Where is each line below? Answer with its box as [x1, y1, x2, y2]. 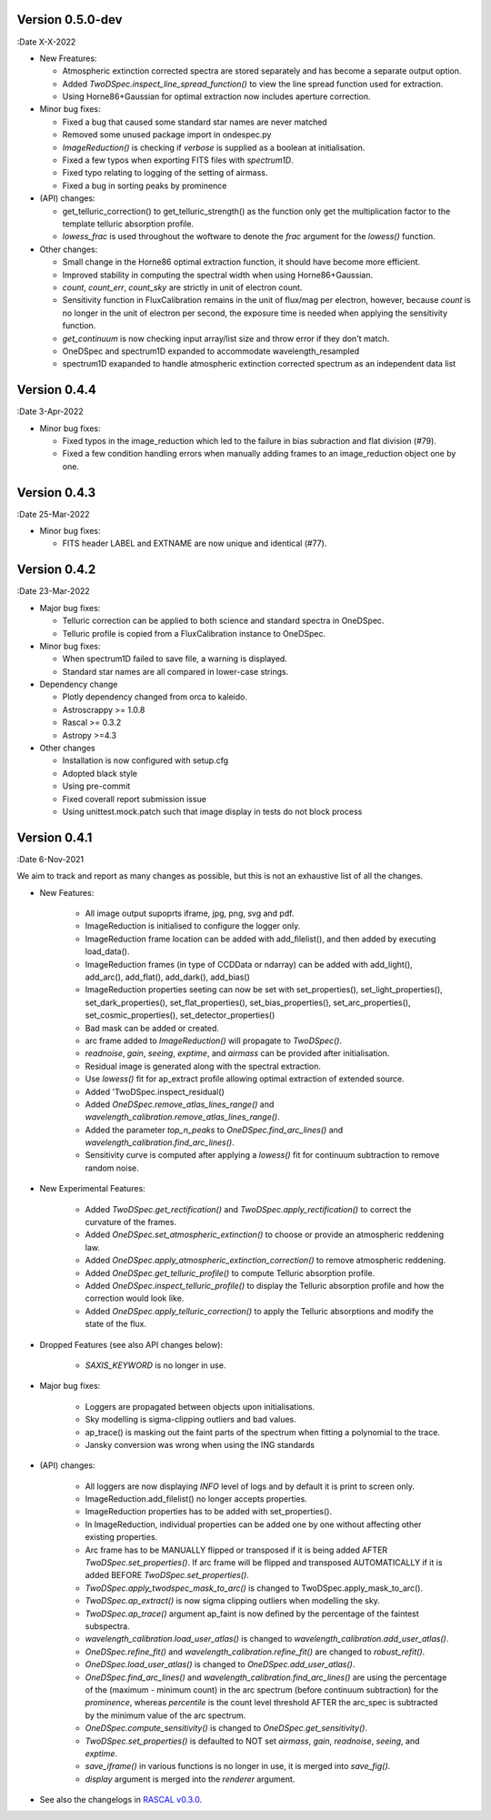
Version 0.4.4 [16, 382, 97, 397]
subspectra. [85, 1620, 131, 1632]
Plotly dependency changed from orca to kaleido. [62, 691, 247, 702]
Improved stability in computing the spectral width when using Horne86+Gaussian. [62, 269, 373, 280]
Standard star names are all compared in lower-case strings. [62, 666, 289, 677]
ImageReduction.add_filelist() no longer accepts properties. [85, 1493, 308, 1504]
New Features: [39, 887, 95, 898]
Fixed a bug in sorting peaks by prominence [62, 180, 227, 191]
